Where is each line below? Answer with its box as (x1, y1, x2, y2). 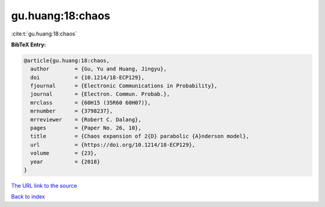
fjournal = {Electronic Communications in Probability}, (30, 82, 218, 90)
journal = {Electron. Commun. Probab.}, (30, 91, 170, 97)
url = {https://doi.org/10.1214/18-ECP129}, (30, 141, 196, 148)
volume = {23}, (30, 150, 97, 156)
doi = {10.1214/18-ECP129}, (30, 74, 144, 81)
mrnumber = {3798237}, (30, 108, 113, 114)
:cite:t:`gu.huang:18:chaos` (11, 30, 78, 37)
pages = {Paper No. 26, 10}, (30, 125, 141, 132)
